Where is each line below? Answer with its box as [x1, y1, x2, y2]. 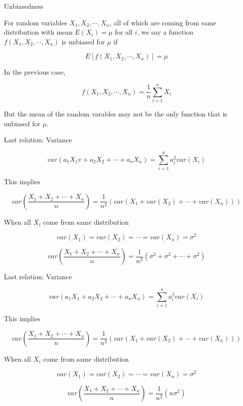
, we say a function [137, 27, 193, 37]
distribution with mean [4, 27, 73, 37]
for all [114, 27, 133, 37]
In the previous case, [4, 67, 66, 77]
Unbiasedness [4, 1, 44, 11]
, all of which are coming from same [109, 17, 217, 27]
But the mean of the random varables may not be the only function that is [4, 109, 227, 119]
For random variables [4, 17, 67, 27]
